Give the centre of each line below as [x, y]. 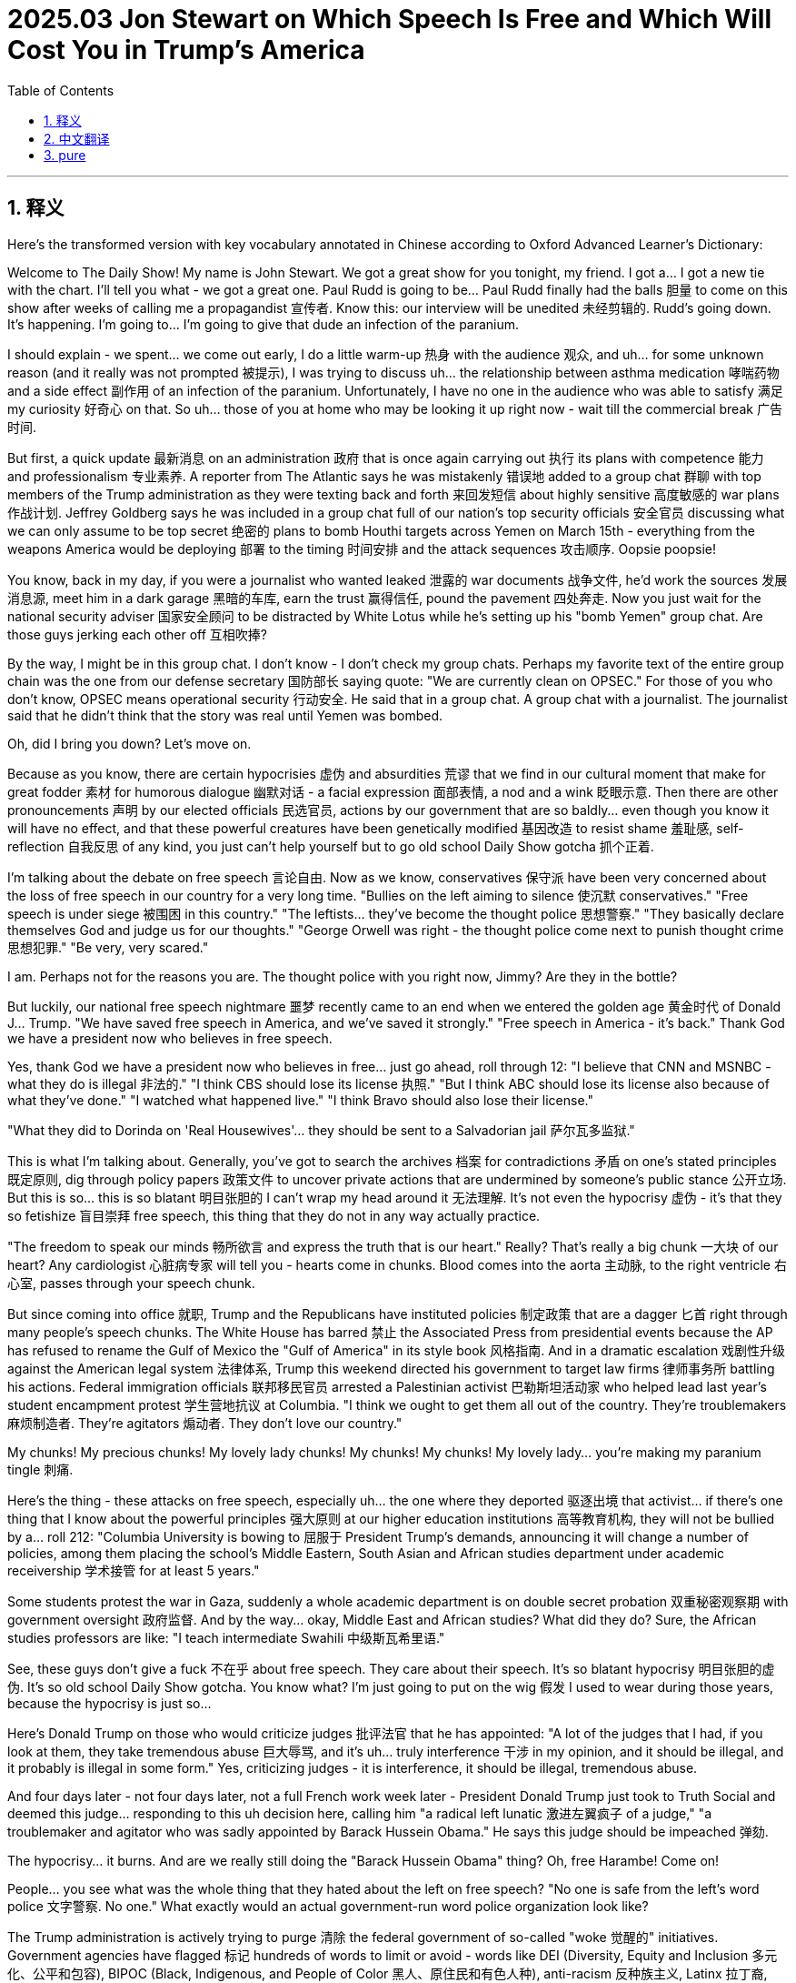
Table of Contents [61, 90]
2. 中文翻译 [77, 138]
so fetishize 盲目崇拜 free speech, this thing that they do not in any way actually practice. [274, 1215]
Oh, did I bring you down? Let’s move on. [129, 743]
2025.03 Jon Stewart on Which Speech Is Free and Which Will [389, 19]
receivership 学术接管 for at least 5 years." [134, 1570]
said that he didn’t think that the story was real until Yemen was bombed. [225, 715]
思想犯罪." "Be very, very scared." [108, 947]
